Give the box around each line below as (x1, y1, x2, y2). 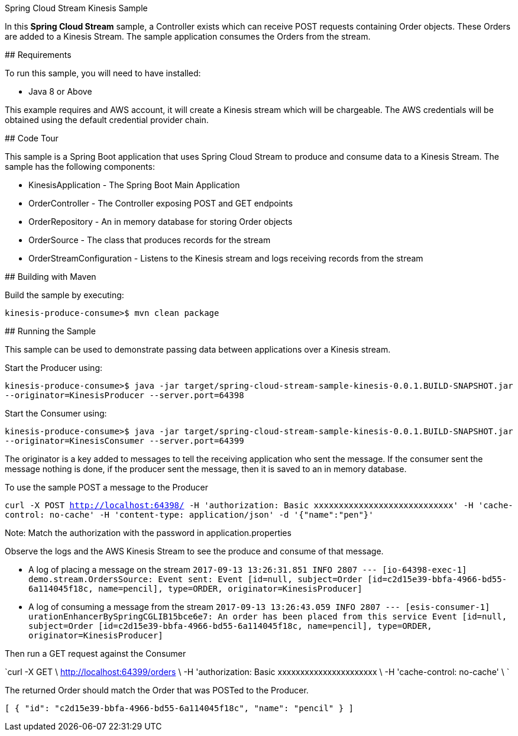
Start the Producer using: (5, 363, 102, 373)
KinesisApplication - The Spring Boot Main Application (28, 180, 240, 190)
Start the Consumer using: (5, 408, 107, 418)
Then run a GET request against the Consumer (5, 648, 186, 658)
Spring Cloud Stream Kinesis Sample (5, 3, 148, 13)
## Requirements (5, 50, 72, 60)
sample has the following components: (5, 162, 155, 172)
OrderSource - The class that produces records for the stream (28, 235, 271, 245)
